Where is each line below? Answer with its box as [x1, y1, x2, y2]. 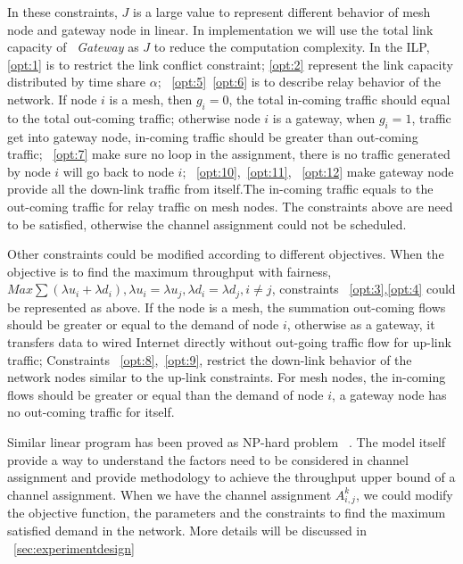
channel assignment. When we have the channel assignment [7, 485, 332, 503]
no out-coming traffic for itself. [7, 402, 175, 421]
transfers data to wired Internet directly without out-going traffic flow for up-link [7, 332, 451, 351]
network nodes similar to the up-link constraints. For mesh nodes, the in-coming [7, 368, 446, 386]
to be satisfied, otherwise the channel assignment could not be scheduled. [7, 214, 407, 233]
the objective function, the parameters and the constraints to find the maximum [7, 503, 446, 522]
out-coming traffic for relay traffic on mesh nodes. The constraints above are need [7, 196, 453, 215]
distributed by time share [7, 72, 146, 91]
